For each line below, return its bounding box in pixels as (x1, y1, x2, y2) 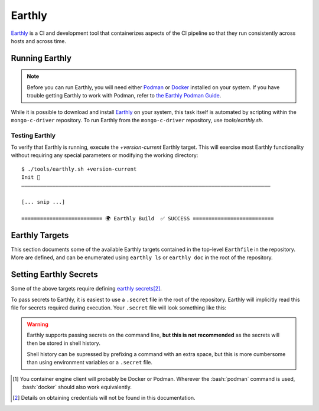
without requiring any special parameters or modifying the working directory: (11, 152, 198, 159)
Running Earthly (11, 53, 72, 63)
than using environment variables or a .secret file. (27, 359, 153, 366)
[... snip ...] (21, 198, 66, 206)
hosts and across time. (11, 37, 66, 44)
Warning (27, 321, 48, 328)
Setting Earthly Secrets (11, 269, 99, 280)
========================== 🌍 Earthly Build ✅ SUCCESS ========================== (21, 216, 274, 222)
